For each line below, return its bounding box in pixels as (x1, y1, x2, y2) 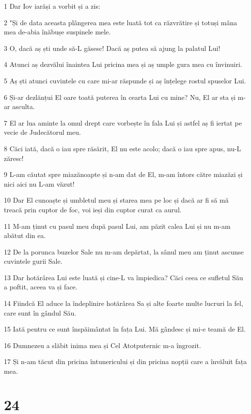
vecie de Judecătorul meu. (4, 127, 81, 137)
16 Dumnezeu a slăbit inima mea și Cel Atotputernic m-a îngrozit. (4, 340, 201, 350)
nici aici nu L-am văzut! (4, 178, 75, 189)
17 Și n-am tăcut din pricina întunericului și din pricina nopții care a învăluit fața (4, 356, 247, 366)
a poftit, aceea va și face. (4, 282, 78, 292)
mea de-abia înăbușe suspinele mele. (4, 27, 111, 37)
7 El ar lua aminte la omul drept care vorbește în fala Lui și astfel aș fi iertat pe (4, 117, 242, 127)
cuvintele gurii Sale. (4, 256, 63, 266)
